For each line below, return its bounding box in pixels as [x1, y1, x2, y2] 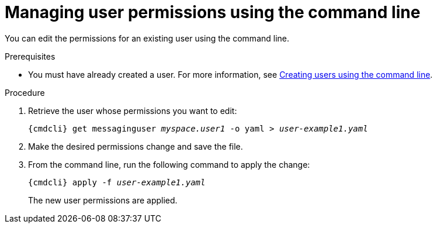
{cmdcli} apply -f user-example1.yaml [28, 177, 206, 187]
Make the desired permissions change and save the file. [28, 141, 243, 151]
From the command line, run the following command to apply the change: [28, 159, 310, 170]
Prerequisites [5, 51, 56, 61]
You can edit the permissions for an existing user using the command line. [5, 33, 290, 43]
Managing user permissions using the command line [5, 2, 421, 22]
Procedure [5, 87, 45, 98]
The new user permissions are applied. [28, 195, 178, 205]
